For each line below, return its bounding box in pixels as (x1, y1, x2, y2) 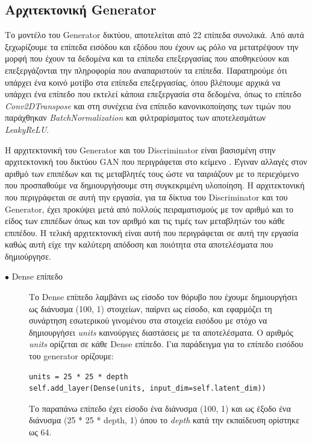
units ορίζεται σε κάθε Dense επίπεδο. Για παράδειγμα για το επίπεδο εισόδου (29, 338, 304, 350)
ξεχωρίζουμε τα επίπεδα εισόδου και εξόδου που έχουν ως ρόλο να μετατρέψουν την (5, 40, 299, 53)
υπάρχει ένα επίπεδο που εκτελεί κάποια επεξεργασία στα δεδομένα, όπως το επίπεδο (5, 88, 301, 100)
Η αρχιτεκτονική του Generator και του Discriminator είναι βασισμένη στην (5, 143, 276, 156)
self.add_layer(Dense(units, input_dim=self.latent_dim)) (29, 384, 266, 393)
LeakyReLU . (5, 123, 49, 135)
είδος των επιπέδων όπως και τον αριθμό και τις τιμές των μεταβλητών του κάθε (5, 214, 285, 227)
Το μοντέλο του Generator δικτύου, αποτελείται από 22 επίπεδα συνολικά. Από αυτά (5, 28, 304, 41)
